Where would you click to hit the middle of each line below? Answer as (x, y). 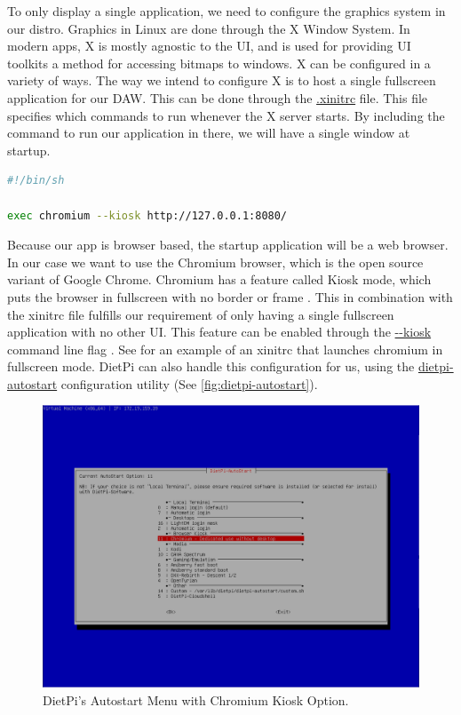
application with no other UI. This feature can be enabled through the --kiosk (219, 332)
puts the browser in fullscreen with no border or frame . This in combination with (230, 296)
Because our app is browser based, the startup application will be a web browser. (228, 245)
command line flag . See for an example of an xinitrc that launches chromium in (225, 349)
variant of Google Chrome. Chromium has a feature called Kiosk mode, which (219, 279)
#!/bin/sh (36, 181)
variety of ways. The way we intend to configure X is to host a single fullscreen (222, 80)
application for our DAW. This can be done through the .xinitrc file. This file (218, 97)
